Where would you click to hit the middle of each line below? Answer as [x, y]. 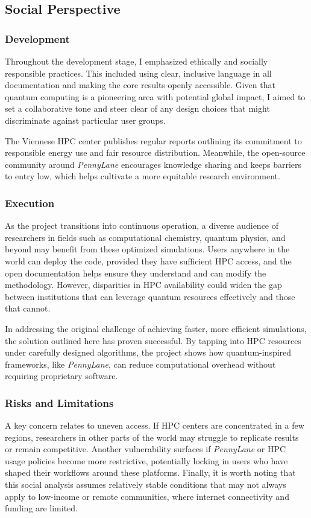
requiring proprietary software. [61, 376]
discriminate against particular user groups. [85, 120]
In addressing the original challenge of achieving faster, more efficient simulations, [156, 328]
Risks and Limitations [59, 402]
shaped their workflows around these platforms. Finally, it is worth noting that [150, 472]
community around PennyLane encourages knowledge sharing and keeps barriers [153, 164]
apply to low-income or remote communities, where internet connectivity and [147, 496]
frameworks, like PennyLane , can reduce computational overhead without [140, 364]
